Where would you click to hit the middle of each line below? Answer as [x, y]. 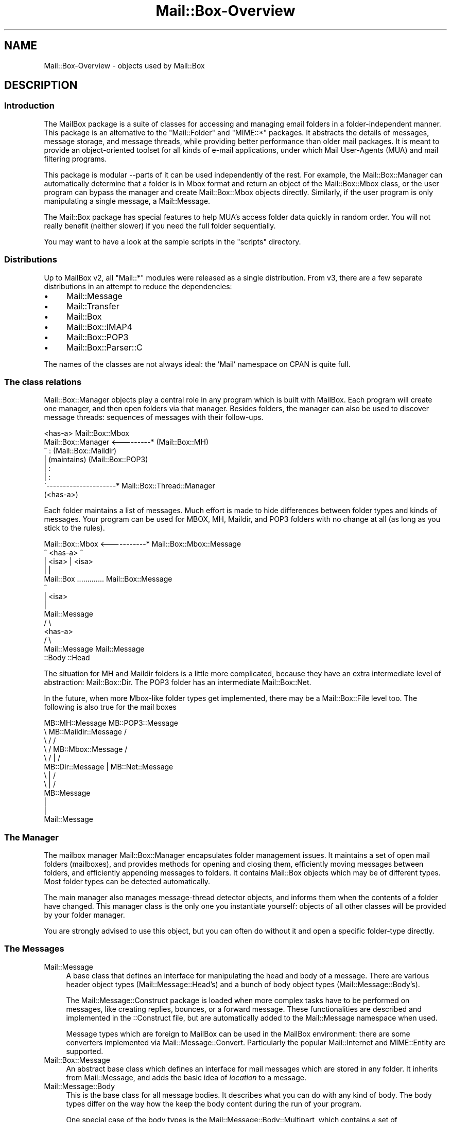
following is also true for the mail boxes [110, 707]
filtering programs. [75, 159]
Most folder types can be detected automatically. [127, 882]
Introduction [29, 106]
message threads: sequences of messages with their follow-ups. [154, 417]
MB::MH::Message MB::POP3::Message [111, 723]
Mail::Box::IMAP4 [99, 327]
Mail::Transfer [93, 306]
